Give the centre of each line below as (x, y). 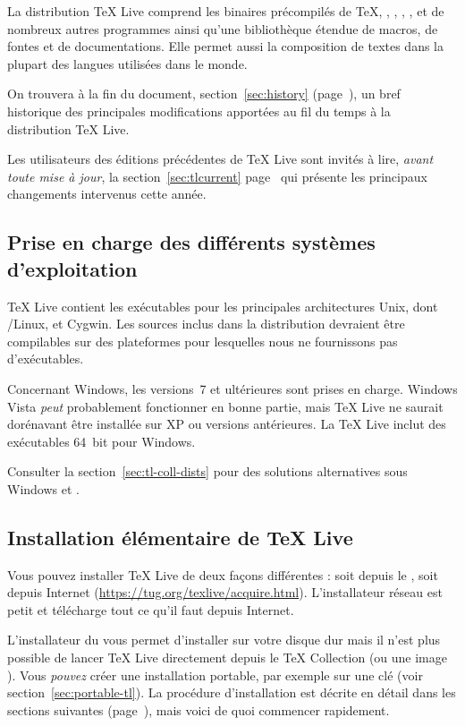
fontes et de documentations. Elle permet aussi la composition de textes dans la (226, 46)
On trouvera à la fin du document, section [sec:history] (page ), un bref (204, 94)
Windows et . (43, 488)
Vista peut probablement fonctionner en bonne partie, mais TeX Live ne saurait (225, 406)
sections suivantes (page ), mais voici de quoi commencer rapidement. (199, 709)
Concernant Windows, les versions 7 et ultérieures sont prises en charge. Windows (232, 388)
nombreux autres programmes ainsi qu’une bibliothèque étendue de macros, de (223, 28)
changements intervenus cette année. (107, 194)
